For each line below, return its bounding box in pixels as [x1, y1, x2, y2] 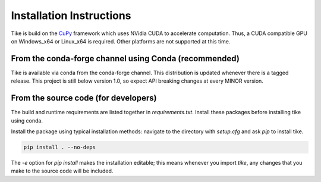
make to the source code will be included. [11, 167, 114, 175]
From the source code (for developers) [11, 93, 157, 103]
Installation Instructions [11, 9, 131, 22]
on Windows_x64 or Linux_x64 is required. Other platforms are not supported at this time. [11, 37, 231, 45]
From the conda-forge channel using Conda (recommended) [11, 54, 240, 64]
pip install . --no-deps [23, 143, 96, 150]
